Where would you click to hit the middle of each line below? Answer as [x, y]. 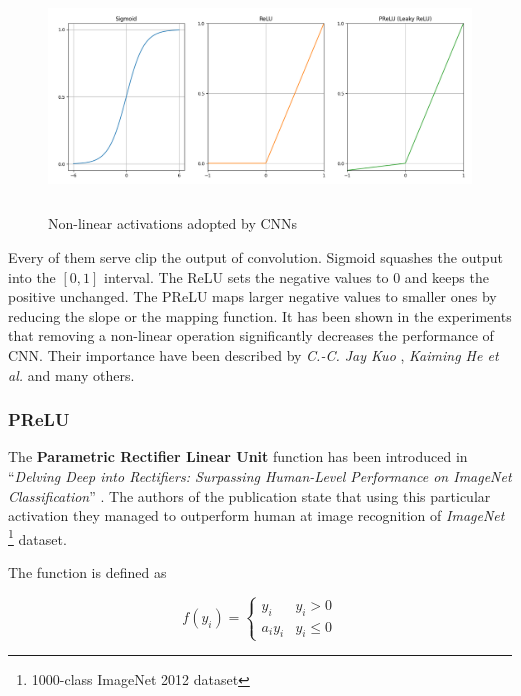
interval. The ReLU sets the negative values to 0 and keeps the [296, 276]
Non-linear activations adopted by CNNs [173, 223]
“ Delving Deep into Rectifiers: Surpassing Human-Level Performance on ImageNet [260, 475]
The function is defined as [87, 571]
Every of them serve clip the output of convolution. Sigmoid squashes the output [255, 256]
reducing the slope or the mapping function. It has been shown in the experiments [260, 315]
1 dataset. [37, 537]
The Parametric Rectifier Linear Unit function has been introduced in [238, 456]
